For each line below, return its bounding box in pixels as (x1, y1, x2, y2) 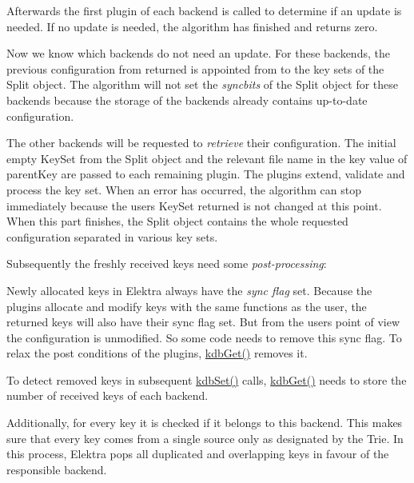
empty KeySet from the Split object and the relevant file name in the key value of (6, 150, 408, 166)
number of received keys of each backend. (6, 387, 209, 404)
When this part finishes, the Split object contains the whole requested (6, 213, 348, 230)
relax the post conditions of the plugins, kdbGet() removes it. (6, 345, 308, 361)
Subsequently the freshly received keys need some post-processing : (6, 255, 327, 272)
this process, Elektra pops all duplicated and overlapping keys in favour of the (6, 445, 389, 462)
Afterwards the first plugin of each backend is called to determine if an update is (6, 2, 402, 18)
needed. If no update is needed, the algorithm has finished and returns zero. (6, 18, 378, 34)
